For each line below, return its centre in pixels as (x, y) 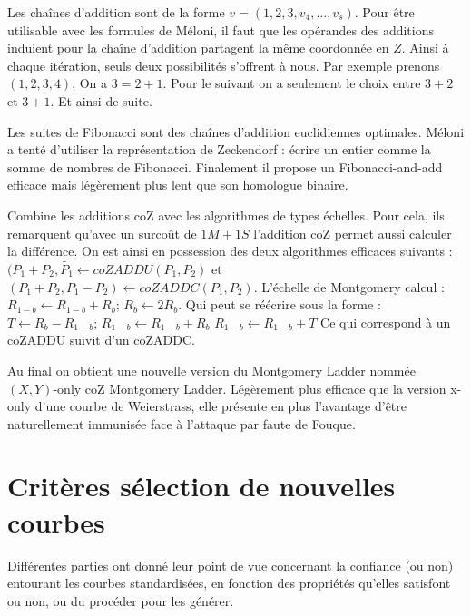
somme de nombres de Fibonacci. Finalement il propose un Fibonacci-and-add (225, 166)
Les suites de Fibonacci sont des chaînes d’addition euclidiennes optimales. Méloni (236, 131)
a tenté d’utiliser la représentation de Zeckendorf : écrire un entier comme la (219, 149)
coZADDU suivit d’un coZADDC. (101, 340)
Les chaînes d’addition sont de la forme (116, 12)
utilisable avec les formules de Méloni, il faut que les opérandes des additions (221, 29)
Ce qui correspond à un (386, 322)
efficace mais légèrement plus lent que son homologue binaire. (178, 185)
